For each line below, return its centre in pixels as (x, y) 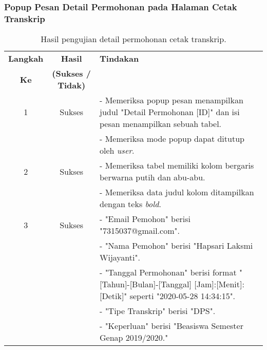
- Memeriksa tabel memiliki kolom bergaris (177, 165)
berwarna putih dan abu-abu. (152, 177)
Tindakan (119, 59)
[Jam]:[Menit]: (219, 284)
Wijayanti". (120, 257)
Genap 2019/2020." (134, 338)
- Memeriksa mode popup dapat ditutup (172, 139)
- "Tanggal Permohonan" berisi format (168, 272)
